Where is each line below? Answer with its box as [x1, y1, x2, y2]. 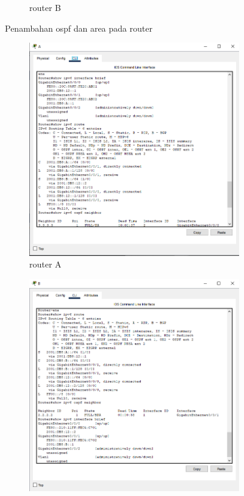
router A [29, 258, 62, 271]
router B [29, 1, 61, 13]
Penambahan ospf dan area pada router [5, 21, 152, 34]
